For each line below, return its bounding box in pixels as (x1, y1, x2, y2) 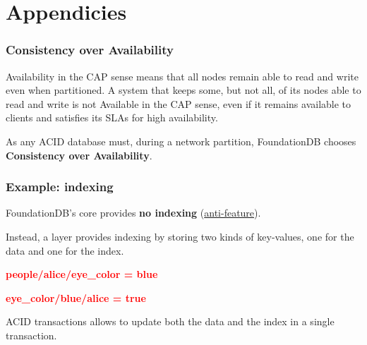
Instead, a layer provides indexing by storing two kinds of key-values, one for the (6, 229, 354, 243)
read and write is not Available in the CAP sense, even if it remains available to (6, 96, 351, 111)
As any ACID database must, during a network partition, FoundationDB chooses (6, 133, 356, 148)
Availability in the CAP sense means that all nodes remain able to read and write (6, 68, 359, 83)
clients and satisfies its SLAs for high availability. (6, 110, 218, 125)
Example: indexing (6, 178, 114, 195)
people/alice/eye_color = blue (6, 267, 158, 282)
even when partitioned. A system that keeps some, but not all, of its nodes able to (6, 83, 361, 97)
